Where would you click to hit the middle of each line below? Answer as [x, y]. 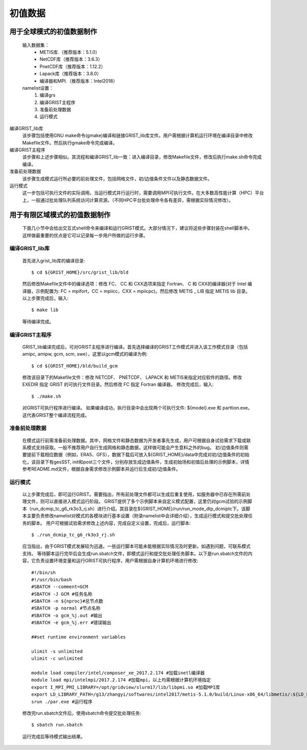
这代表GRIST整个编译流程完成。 [56, 415]
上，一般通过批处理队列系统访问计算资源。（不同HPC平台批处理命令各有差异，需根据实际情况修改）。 [128, 200]
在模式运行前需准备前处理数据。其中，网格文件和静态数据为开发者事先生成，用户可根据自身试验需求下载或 [134, 440]
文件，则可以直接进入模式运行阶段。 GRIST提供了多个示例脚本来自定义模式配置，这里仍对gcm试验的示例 [137, 501]
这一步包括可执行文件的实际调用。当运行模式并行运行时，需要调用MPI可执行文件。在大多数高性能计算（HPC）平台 [143, 193]
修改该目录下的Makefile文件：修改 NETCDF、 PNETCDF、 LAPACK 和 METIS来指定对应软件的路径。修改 [132, 377]
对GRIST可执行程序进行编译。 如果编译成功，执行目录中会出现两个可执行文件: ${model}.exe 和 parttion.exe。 [137, 408]
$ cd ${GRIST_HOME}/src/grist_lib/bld [80, 272]
